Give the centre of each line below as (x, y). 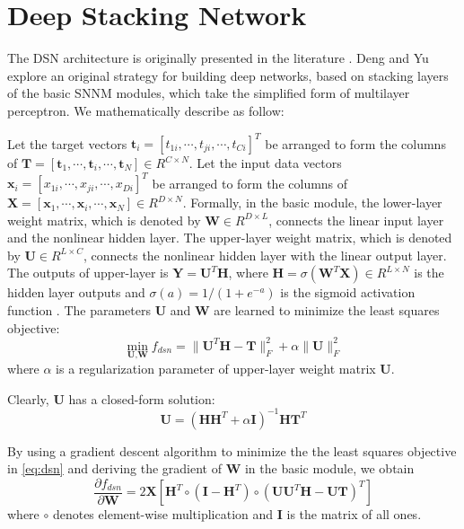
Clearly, (28, 398)
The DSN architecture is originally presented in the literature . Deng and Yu (218, 58)
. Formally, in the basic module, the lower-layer (312, 203)
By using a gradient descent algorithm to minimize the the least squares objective (232, 450)
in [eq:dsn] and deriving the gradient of (114, 468)
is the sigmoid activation (348, 292)
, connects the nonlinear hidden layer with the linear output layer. (265, 255)
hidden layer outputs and (76, 292)
